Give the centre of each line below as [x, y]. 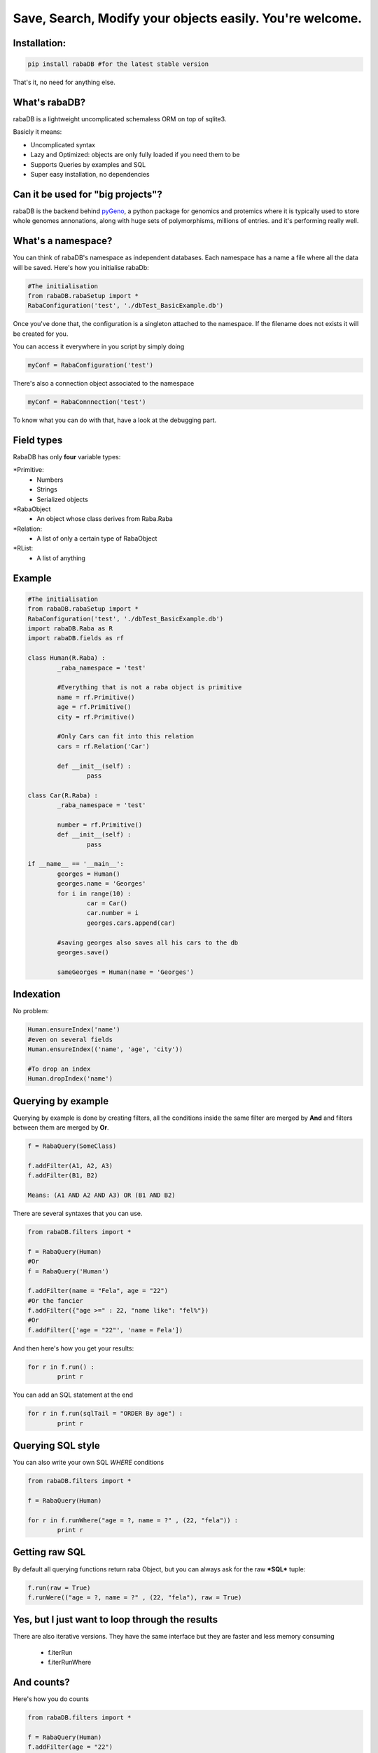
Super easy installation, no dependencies [90, 174]
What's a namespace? [63, 241]
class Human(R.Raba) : [66, 658]
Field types [38, 440]
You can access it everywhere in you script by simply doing [99, 346]
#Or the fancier [56, 1300]
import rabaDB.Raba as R [70, 629]
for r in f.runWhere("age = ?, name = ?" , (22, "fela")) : [133, 1520]
